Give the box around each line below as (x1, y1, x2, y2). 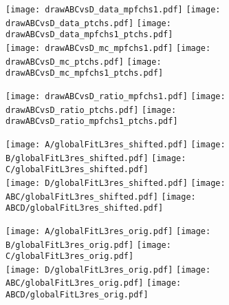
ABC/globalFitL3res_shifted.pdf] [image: (6, 191, 196, 202)
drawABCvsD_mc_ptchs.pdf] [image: (6, 56, 162, 67)
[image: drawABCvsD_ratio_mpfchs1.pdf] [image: (6, 91, 226, 101)
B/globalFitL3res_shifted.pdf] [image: (6, 153, 186, 163)
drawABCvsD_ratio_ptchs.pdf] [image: (6, 105, 177, 115)
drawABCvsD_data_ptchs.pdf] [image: (6, 18, 171, 28)
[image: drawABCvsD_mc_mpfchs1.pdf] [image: (6, 43, 211, 53)
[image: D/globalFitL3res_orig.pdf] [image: (6, 264, 211, 275)
